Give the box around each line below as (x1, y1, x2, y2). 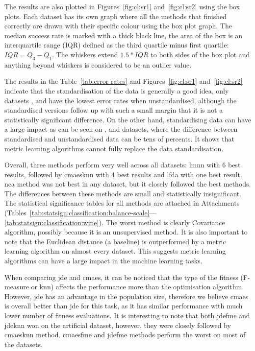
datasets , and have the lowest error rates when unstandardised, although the (4, 95, 237, 105)
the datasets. (4, 339, 43, 349)
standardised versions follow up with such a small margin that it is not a (4, 105, 223, 115)
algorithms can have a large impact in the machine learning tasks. (4, 256, 203, 266)
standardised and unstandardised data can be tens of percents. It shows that (4, 133, 234, 143)
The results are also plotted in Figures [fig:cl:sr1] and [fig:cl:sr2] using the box (4, 1, 240, 11)
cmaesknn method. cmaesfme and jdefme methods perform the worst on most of (4, 329, 246, 340)
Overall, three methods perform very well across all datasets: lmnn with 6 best (4, 160, 241, 170)
